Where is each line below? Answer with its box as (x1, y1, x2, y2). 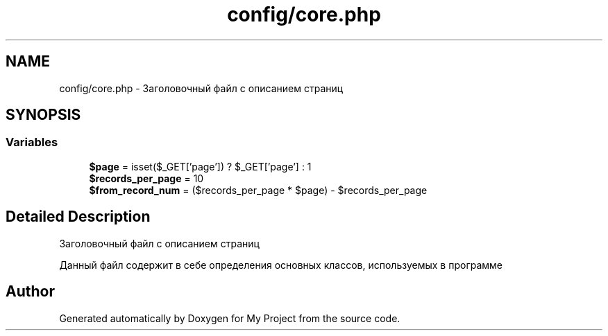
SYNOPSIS (6, 106, 81, 124)
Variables (6, 135, 58, 150)
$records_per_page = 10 (89, 172, 204, 184)
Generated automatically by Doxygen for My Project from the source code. (59, 312, 400, 324)
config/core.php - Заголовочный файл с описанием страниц (59, 82, 344, 94)
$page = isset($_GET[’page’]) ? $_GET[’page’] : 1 (89, 160, 312, 173)
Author (6, 283, 55, 301)
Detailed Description (6, 208, 151, 226)
